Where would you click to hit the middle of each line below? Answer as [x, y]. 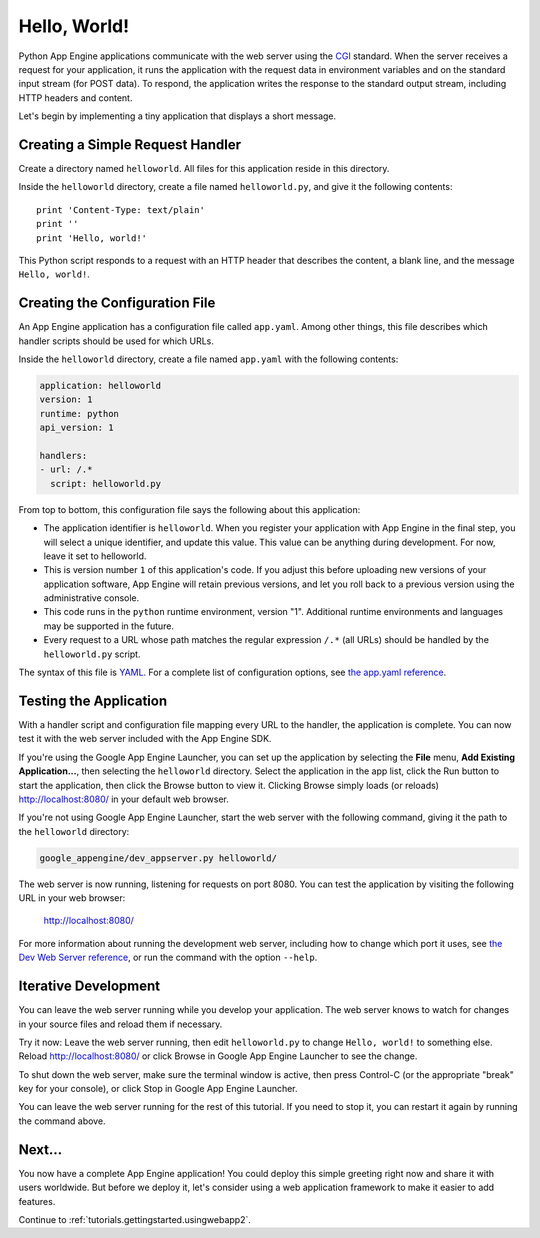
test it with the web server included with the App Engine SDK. [145, 739]
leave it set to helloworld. [95, 556]
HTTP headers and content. [75, 97]
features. [37, 1201]
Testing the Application [93, 700]
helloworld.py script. [92, 654]
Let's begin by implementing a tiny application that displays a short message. [177, 116]
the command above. [62, 1121]
